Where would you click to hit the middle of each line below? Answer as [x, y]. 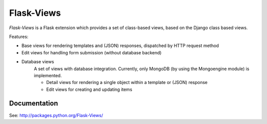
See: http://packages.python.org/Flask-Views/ [56, 115]
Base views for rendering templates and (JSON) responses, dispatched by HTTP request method [120, 46]
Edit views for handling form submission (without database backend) [91, 52]
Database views [38, 62]
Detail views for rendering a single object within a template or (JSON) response [127, 83]
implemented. [48, 75]
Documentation [34, 103]
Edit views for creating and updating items [89, 89]
